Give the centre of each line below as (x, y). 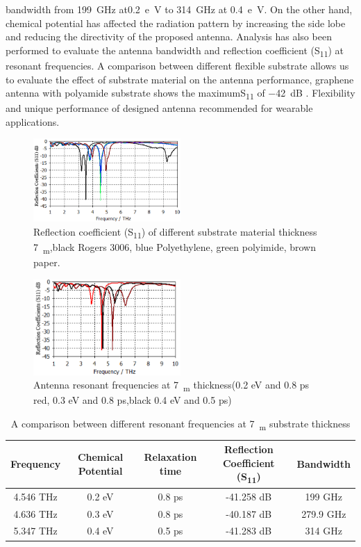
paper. (47, 262)
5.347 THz (35, 531)
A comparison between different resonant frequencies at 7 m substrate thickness (180, 424)
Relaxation (170, 457)
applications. (33, 121)
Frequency (36, 464)
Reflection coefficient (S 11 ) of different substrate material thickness (175, 232)
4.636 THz (35, 513)
